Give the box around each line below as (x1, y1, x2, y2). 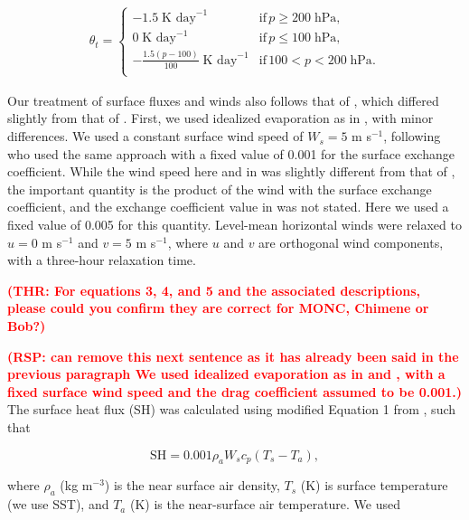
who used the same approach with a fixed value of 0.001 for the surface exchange (7, 144, 455, 163)
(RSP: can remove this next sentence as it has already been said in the (7, 346, 459, 365)
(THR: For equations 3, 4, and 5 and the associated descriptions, (7, 280, 421, 299)
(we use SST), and (7, 495, 109, 514)
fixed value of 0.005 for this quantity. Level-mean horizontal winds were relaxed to (7, 215, 462, 234)
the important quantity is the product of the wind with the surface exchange (7, 179, 432, 198)
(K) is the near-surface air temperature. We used (129, 495, 401, 514)
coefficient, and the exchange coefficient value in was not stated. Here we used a (7, 197, 449, 216)
